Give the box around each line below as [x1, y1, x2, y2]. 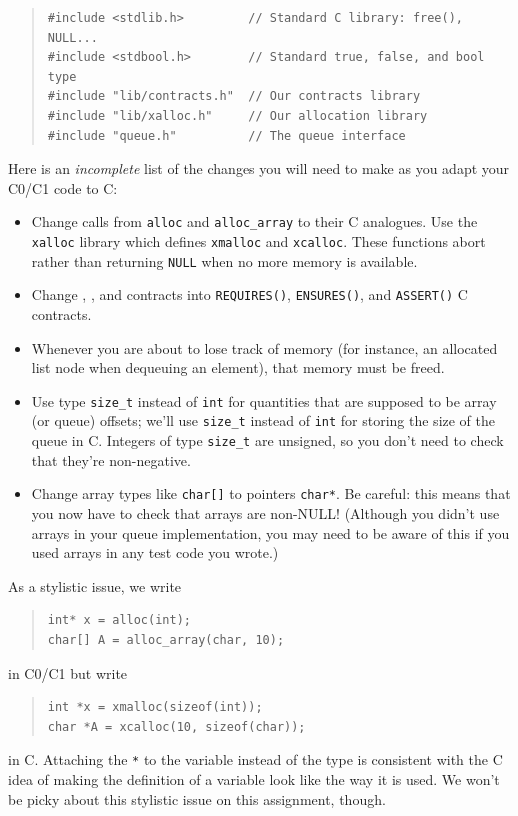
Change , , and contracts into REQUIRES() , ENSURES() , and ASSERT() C [31, 284, 468, 305]
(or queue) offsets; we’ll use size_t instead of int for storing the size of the [31, 410, 496, 431]
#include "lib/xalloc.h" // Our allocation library [47, 108, 428, 123]
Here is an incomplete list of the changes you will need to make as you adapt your [8, 158, 510, 179]
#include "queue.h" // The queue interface [47, 128, 406, 143]
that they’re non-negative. [31, 449, 191, 470]
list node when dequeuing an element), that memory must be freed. [31, 357, 445, 378]
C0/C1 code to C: [8, 177, 118, 198]
